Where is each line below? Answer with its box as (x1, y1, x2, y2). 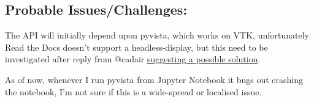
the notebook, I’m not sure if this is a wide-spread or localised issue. (5, 85, 262, 98)
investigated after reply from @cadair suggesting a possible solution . (5, 53, 261, 65)
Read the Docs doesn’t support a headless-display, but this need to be (5, 40, 268, 53)
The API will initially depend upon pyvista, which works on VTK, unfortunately (5, 29, 309, 42)
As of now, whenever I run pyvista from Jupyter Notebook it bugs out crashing (5, 73, 304, 86)
